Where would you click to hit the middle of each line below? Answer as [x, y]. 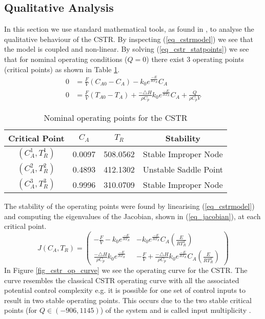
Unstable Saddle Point [183, 169]
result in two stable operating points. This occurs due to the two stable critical [128, 300]
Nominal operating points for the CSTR [116, 118]
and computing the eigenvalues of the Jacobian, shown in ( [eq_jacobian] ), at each [132, 216]
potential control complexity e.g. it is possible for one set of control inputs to [125, 290]
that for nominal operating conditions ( [66, 59]
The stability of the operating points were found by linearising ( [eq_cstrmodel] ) [129, 206]
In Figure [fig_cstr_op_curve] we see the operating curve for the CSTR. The [126, 270]
